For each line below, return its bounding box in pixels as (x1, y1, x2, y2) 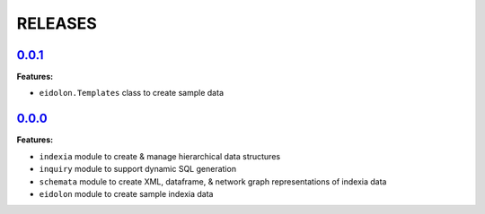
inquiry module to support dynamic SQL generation (39, 164, 237, 175)
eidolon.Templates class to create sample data (39, 88, 225, 98)
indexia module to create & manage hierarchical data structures (39, 150, 281, 161)
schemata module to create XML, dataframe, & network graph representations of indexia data (39, 175, 387, 187)
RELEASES (16, 13, 98, 33)
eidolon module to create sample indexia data (39, 188, 214, 199)
